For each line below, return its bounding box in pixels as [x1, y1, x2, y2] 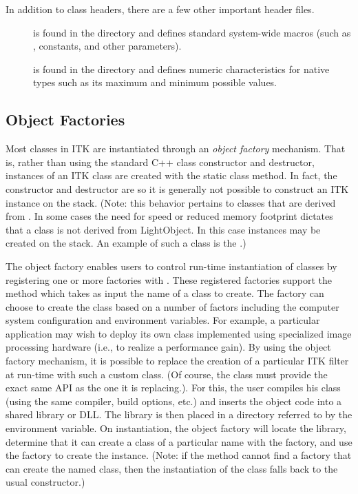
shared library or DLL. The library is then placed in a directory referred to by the [6, 407, 352, 422]
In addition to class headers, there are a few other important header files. [6, 2, 315, 16]
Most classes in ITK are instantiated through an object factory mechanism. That [6, 141, 346, 156]
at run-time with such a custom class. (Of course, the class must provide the [6, 367, 328, 381]
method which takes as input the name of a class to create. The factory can [6, 286, 324, 300]
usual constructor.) [6, 475, 85, 489]
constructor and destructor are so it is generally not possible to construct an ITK [6, 181, 349, 196]
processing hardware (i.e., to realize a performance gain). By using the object [6, 340, 331, 354]
